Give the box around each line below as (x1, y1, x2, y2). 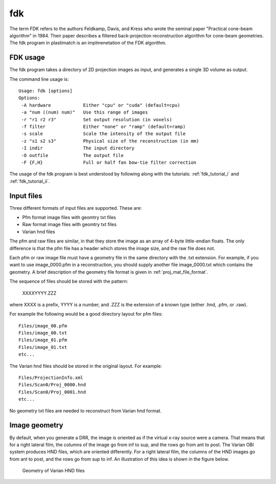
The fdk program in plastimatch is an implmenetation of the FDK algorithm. (9, 40, 167, 46)
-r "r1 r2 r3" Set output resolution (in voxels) (21, 117, 172, 122)
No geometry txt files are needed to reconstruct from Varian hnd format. (9, 407, 162, 414)
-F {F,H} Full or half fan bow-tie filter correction (21, 159, 197, 165)
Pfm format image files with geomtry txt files (22, 214, 116, 220)
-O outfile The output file (21, 152, 124, 158)
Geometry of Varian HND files (22, 468, 85, 474)
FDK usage (9, 53, 45, 62)
